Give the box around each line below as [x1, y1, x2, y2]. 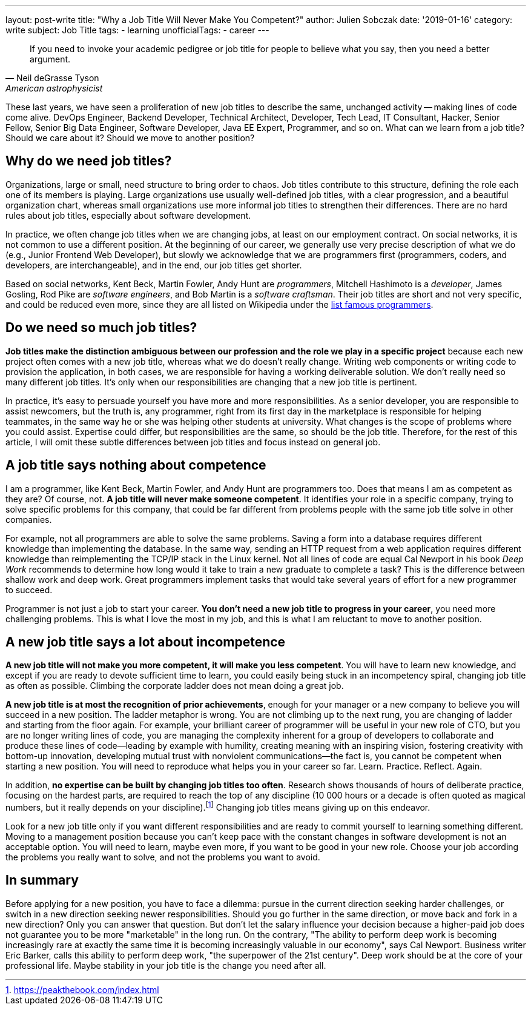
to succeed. [5, 584, 53, 595]
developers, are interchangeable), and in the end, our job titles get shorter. [5, 259, 302, 270]
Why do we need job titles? [5, 153, 172, 169]
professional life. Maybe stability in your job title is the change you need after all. [5, 960, 326, 971]
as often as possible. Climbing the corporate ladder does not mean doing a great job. [5, 680, 344, 691]
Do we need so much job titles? [5, 320, 197, 336]
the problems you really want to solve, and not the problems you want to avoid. [5, 852, 320, 863]
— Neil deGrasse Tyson [5, 73, 99, 83]
